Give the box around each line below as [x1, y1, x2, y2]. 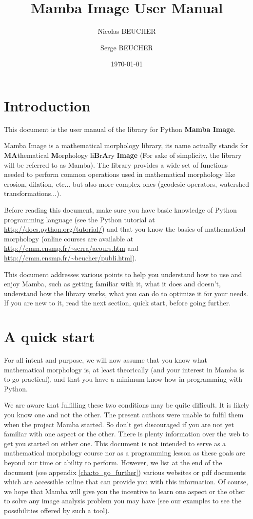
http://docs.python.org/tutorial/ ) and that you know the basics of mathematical [4, 224, 246, 234]
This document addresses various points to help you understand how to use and [4, 269, 242, 279]
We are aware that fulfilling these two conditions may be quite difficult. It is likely [4, 400, 250, 410]
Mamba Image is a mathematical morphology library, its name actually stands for [4, 140, 249, 151]
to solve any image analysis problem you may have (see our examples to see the [4, 496, 241, 506]
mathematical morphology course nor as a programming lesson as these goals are [4, 448, 245, 458]
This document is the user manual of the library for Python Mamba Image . [4, 124, 236, 134]
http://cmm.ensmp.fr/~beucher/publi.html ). [4, 252, 137, 262]
